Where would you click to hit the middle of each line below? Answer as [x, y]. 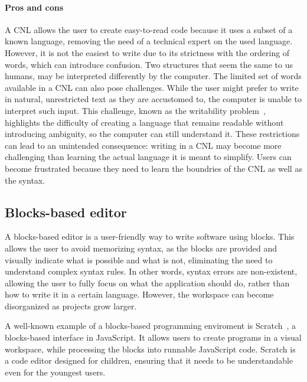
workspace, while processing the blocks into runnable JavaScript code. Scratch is [150, 349]
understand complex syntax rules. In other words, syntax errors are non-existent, [151, 271]
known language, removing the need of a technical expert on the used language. [149, 41]
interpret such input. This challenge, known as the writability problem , [135, 110]
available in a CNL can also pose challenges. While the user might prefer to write [152, 87]
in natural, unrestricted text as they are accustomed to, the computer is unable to [153, 99]
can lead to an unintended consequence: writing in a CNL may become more [143, 145]
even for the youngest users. [55, 372]
